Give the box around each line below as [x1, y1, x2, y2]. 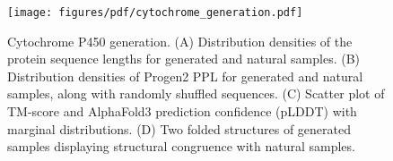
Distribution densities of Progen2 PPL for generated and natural [7, 66, 363, 85]
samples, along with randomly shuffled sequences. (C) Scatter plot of [7, 84, 385, 103]
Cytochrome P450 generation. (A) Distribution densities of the [7, 31, 353, 50]
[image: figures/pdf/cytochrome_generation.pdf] [7, 6, 303, 19]
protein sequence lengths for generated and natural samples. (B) [7, 49, 361, 68]
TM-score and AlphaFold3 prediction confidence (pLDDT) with [7, 102, 357, 121]
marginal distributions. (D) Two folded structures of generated [7, 119, 352, 138]
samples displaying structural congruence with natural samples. [7, 137, 355, 156]
